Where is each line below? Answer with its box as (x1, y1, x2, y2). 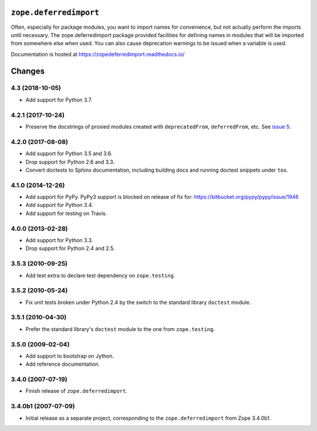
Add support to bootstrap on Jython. (25, 352, 114, 359)
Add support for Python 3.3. (25, 236, 93, 243)
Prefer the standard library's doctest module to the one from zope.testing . (25, 325, 215, 332)
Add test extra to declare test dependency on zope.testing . (25, 272, 176, 279)
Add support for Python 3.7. (25, 96, 93, 103)
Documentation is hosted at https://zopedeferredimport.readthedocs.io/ (11, 51, 185, 58)
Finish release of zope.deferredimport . (25, 387, 127, 395)
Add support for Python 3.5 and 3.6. (25, 150, 113, 157)
